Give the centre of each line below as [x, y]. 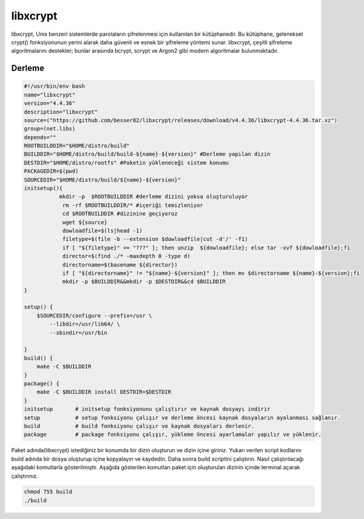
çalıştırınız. [25, 476]
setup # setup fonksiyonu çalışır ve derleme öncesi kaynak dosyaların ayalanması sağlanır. [182, 418]
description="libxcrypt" [61, 112]
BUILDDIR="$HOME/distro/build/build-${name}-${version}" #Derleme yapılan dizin [147, 154]
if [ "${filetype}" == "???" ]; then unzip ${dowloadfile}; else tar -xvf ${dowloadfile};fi [206, 248]
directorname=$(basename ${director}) [120, 265]
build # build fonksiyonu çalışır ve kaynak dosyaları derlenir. [139, 426]
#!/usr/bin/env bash [54, 86]
